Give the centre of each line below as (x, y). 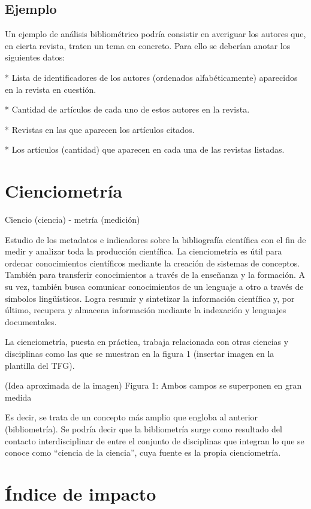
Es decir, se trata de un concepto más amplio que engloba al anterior (132, 417)
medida (18, 397)
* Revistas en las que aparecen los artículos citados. (100, 129)
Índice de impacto (81, 493)
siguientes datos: (35, 57)
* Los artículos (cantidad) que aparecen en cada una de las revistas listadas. (145, 149)
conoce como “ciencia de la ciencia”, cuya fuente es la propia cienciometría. (143, 452)
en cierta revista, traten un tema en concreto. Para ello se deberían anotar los (148, 45)
